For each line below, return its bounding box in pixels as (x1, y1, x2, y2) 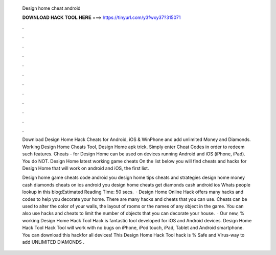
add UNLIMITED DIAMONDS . (22, 239, 84, 245)
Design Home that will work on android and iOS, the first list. (22, 165, 149, 171)
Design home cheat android (22, 5, 81, 11)
